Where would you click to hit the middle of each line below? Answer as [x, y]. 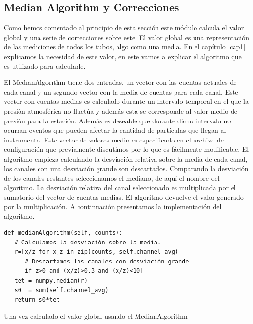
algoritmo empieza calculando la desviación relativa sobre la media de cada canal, [126, 158]
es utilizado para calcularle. [45, 66]
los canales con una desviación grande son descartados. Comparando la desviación [126, 168]
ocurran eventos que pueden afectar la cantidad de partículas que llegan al [115, 130]
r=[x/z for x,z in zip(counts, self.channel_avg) [96, 252]
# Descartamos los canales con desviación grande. [108, 261]
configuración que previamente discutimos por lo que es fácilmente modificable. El [126, 149]
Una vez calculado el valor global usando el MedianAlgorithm [96, 315]
